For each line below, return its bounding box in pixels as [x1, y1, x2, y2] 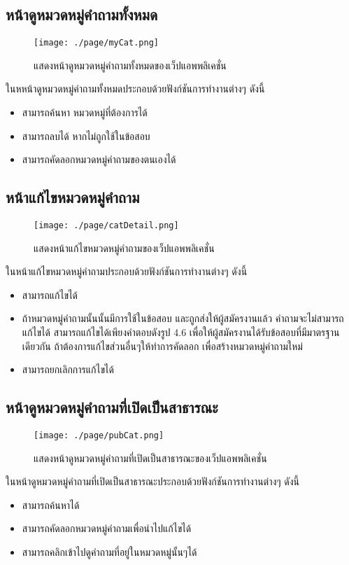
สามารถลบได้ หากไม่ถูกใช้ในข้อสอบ [22, 128, 150, 143]
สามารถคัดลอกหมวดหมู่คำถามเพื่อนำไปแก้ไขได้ [22, 521, 192, 536]
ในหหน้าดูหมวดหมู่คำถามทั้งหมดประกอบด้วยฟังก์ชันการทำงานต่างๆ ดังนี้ [6, 81, 265, 96]
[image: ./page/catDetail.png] [34, 221, 179, 231]
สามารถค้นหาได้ [22, 497, 80, 512]
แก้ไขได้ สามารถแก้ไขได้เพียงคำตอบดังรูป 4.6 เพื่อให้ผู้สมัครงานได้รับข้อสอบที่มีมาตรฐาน [22, 325, 340, 340]
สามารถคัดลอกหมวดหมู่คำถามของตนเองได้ [22, 152, 176, 167]
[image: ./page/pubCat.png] [34, 431, 164, 441]
